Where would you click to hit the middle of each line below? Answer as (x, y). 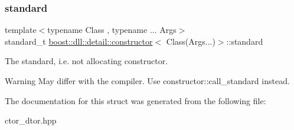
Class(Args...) (191, 41)
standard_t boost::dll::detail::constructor (79, 41)
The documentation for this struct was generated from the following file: (135, 100)
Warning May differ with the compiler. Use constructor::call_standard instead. (147, 81)
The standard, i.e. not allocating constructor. (86, 61)
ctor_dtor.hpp (31, 120)
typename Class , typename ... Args (112, 30)
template (21, 30)
